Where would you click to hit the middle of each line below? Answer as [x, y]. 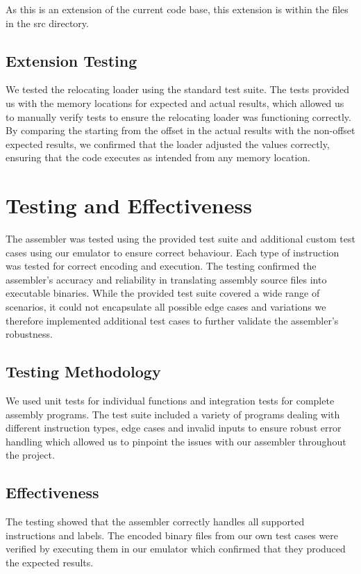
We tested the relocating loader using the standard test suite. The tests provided [177, 89]
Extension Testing [72, 60]
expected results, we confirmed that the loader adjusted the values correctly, [168, 143]
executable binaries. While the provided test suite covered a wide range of [163, 293]
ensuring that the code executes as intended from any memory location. [158, 157]
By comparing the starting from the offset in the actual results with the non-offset [180, 130]
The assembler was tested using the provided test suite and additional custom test [180, 239]
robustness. [29, 334]
